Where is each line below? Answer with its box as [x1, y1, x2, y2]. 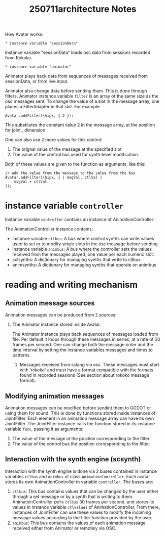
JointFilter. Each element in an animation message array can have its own [5, 415, 154, 421]
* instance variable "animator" [5, 64, 71, 70]
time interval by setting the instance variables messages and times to [12, 347, 153, 353]
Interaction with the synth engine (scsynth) [5, 455, 141, 463]
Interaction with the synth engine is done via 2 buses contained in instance [5, 468, 157, 474]
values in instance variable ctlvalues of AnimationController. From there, [12, 504, 160, 510]
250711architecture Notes [29, 3, 136, 15]
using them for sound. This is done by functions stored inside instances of [5, 410, 156, 416]
